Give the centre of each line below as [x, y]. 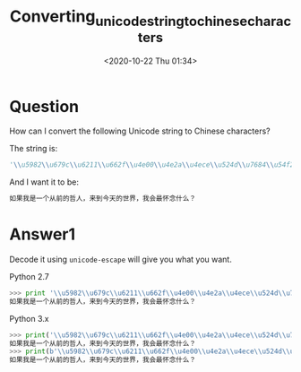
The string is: [34, 149]
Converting [52, 17]
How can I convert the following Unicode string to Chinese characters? [140, 131]
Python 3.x [29, 318]
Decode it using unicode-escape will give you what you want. [121, 259]
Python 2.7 [29, 276]
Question [44, 106]
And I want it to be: [44, 182]
